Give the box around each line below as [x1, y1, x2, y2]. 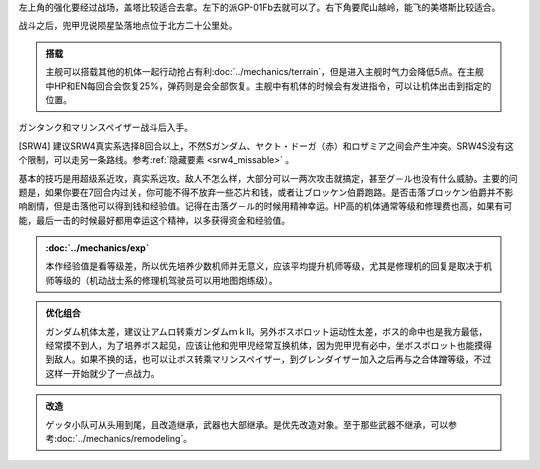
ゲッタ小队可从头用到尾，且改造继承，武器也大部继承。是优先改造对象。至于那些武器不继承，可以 [45, 418, 449, 430]
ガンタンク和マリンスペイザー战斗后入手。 [18, 121, 194, 134]
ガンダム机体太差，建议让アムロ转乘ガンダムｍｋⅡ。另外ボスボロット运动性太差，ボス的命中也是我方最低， [45, 325, 488, 337]
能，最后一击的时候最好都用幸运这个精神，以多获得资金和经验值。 [18, 214, 290, 226]
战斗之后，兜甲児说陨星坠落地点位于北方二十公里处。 [18, 20, 238, 32]
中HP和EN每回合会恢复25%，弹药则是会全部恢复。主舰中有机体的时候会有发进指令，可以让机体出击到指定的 [45, 80, 492, 92]
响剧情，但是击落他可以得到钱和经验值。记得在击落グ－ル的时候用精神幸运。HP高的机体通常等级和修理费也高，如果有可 [18, 200, 513, 212]
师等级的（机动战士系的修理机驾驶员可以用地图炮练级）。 [45, 274, 278, 286]
